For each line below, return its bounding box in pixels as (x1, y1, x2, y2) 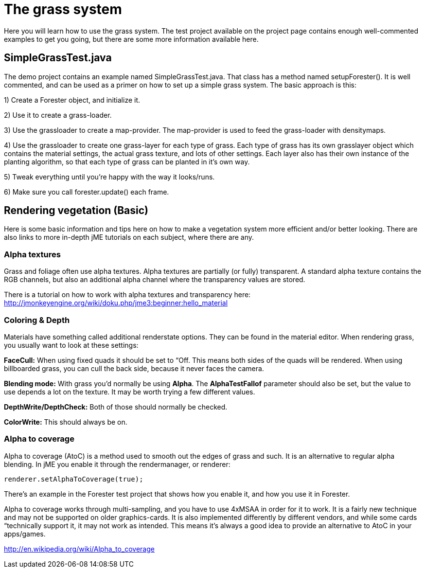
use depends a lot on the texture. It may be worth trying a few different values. (4, 387, 255, 396)
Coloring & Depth (4, 315, 70, 325)
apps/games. (4, 529, 46, 538)
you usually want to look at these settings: (4, 340, 139, 349)
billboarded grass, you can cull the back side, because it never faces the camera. (4, 364, 264, 373)
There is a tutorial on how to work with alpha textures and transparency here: (4, 290, 251, 299)
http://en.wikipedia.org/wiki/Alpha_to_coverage (4, 544, 155, 553)
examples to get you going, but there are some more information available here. (4, 35, 259, 43)
